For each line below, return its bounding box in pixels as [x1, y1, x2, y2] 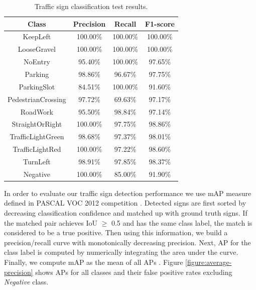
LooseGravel [18, 44, 56, 54]
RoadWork [20, 106, 53, 117]
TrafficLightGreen [10, 131, 64, 142]
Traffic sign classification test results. [34, 1, 148, 11]
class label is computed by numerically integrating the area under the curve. [4, 247, 238, 257]
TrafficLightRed [13, 144, 61, 154]
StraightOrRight [12, 119, 62, 129]
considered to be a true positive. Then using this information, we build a [4, 227, 228, 238]
